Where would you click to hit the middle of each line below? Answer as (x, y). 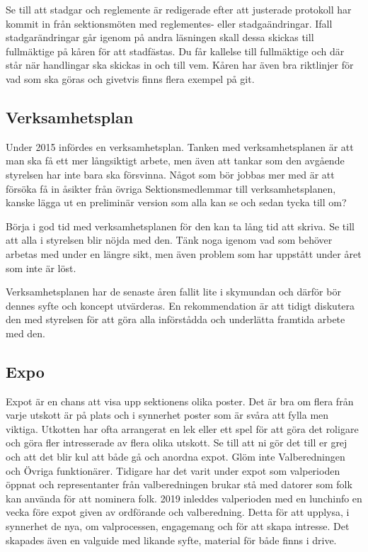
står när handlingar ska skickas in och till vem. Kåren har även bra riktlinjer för (180, 65)
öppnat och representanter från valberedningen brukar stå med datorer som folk (179, 484)
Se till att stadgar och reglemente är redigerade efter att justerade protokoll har (179, 9)
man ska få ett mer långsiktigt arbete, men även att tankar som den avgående (175, 160)
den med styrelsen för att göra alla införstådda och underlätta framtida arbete (176, 319)
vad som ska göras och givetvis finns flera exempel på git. (130, 78)
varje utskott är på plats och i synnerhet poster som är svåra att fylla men (167, 415)
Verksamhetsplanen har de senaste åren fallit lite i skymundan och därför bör (173, 292)
